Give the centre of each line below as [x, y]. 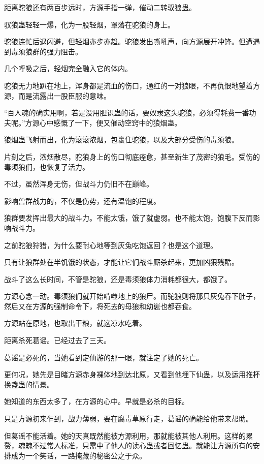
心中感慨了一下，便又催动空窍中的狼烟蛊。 [110, 122]
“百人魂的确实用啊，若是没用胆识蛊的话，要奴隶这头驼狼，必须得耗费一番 [127, 113]
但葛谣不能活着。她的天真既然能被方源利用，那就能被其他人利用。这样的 [125, 435]
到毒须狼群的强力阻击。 [43, 51]
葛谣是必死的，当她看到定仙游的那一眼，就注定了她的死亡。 [104, 357]
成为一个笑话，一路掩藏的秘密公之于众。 [78, 455]
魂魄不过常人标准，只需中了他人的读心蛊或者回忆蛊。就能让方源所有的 [135, 445]
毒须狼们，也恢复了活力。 [47, 166]
